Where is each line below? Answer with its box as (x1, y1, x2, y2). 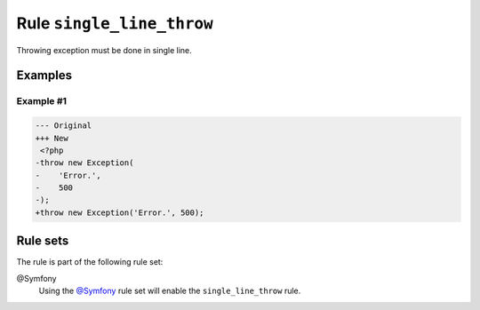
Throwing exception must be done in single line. (16, 44, 193, 55)
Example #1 (16, 95, 67, 107)
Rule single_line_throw (16, 13, 213, 33)
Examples (16, 68, 73, 83)
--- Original (35, 121, 92, 131)
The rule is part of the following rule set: (16, 257, 164, 267)
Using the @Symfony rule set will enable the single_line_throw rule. (38, 285, 301, 297)
